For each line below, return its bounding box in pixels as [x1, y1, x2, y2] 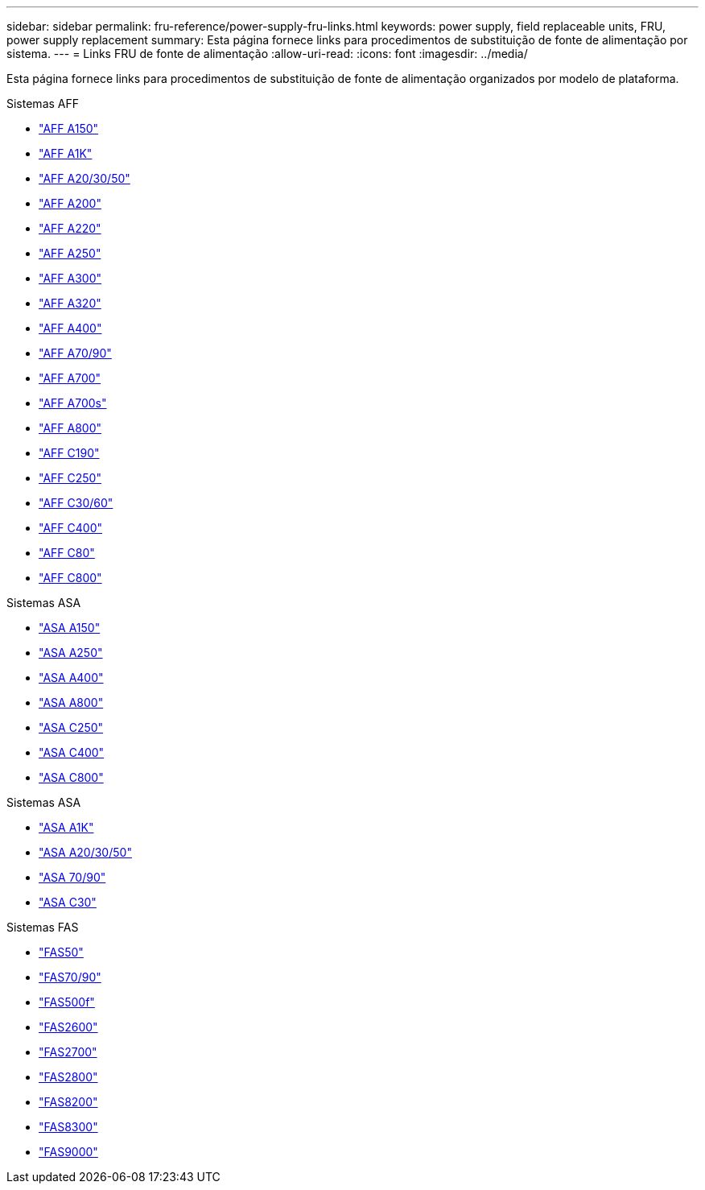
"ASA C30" [39, 895, 97, 909]
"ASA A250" [39, 646, 103, 659]
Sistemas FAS [6, 920, 79, 934]
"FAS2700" [39, 1045, 97, 1059]
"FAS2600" [39, 1020, 98, 1034]
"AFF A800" [39, 421, 102, 435]
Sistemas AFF [6, 97, 80, 110]
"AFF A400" [39, 321, 102, 335]
